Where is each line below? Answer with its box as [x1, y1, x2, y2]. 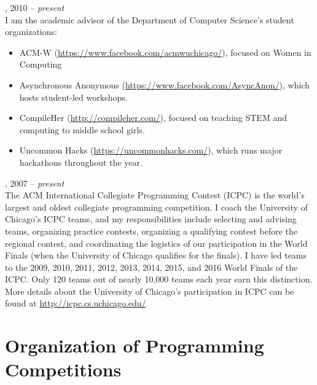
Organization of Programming [5, 333, 264, 358]
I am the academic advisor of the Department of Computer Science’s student [5, 13, 294, 26]
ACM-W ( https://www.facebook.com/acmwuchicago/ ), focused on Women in [19, 45, 311, 58]
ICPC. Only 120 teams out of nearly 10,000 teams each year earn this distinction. [5, 273, 313, 286]
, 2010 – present [5, 1, 65, 14]
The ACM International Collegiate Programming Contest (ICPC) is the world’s [5, 189, 305, 201]
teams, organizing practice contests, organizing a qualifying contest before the [5, 224, 298, 237]
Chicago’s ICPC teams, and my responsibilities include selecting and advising [5, 212, 297, 225]
